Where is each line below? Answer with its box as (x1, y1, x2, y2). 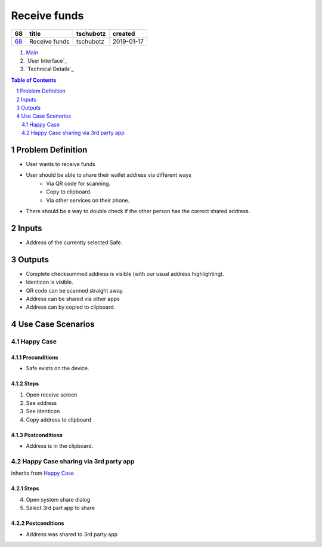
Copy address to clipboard (26, 416, 92, 423)
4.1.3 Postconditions (11, 431, 63, 438)
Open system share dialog (26, 496, 91, 503)
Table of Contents (11, 76, 57, 84)
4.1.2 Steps (11, 380, 39, 388)
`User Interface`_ (26, 57, 67, 64)
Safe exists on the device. (26, 365, 89, 372)
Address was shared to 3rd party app (26, 530, 118, 537)
